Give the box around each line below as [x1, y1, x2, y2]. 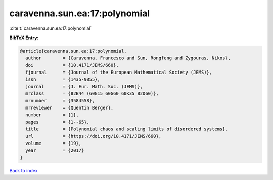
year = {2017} [25, 148, 84, 153]
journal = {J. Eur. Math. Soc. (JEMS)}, [25, 84, 143, 89]
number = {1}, [25, 112, 79, 118]
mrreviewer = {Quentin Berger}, [25, 105, 114, 111]
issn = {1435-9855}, [25, 77, 101, 82]
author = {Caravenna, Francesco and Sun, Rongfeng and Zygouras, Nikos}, [25, 55, 231, 61]
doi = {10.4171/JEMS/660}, [25, 62, 119, 68]
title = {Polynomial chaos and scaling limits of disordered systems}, [25, 126, 229, 132]
